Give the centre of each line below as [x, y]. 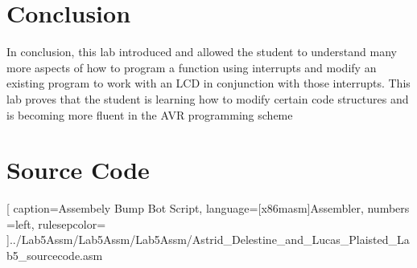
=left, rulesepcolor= [56, 223]
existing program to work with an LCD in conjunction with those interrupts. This [208, 83]
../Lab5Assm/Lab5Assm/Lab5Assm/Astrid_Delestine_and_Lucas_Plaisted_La [209, 240]
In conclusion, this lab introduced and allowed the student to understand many [202, 52]
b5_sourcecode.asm [55, 255]
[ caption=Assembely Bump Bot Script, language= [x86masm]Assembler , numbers [208, 208]
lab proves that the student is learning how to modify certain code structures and [208, 98]
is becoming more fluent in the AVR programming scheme [150, 114]
